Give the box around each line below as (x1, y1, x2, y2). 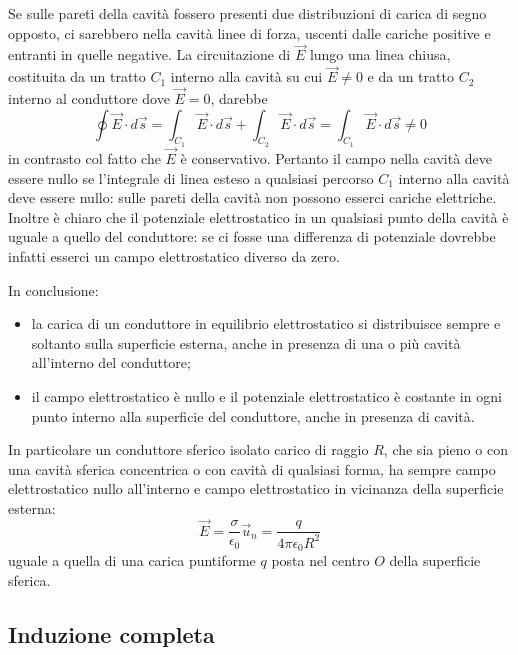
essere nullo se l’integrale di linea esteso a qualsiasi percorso (8, 167, 374, 188)
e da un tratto (367, 66, 454, 87)
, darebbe (210, 88, 268, 109)
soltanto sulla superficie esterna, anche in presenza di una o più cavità (31, 332, 461, 353)
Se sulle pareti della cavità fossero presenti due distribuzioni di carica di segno (8, 3, 487, 23)
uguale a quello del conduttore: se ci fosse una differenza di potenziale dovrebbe (8, 226, 496, 247)
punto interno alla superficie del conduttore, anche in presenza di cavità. (31, 405, 475, 426)
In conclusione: (8, 279, 99, 300)
